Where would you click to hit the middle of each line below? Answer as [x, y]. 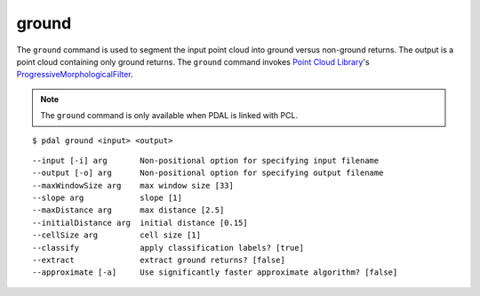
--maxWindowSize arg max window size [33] [133, 185]
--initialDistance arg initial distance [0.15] [140, 223]
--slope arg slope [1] [107, 198]
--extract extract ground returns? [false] [159, 260]
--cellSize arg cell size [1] [117, 235]
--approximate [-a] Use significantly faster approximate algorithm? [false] [215, 272]
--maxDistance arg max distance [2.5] [128, 210]
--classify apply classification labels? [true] [168, 248]
